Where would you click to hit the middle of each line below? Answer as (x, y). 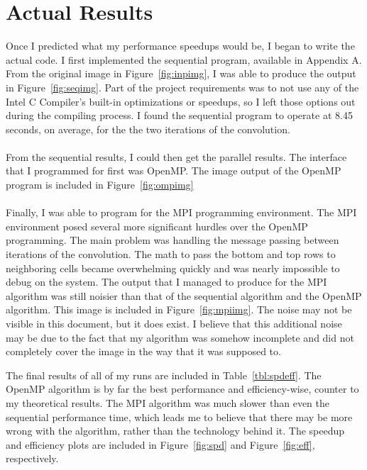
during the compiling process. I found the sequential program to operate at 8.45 (179, 115)
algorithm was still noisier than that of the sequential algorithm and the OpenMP (184, 295)
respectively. (32, 458)
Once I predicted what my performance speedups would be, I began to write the (180, 46)
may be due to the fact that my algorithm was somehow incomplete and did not (180, 337)
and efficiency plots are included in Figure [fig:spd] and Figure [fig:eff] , (160, 444)
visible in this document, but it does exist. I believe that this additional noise (174, 323)
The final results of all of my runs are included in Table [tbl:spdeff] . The (164, 375)
